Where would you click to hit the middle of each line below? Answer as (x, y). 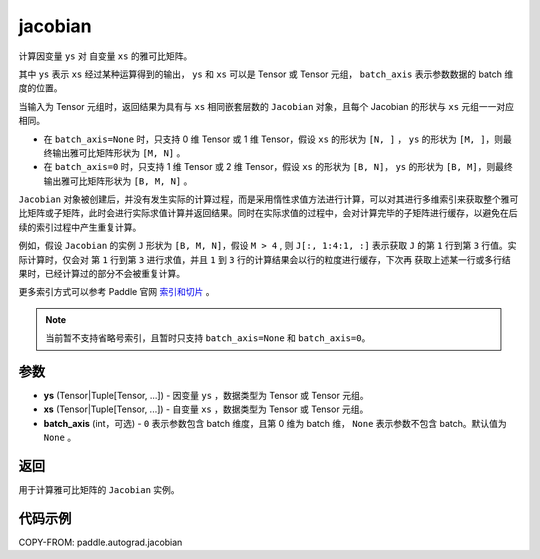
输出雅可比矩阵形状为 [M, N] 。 (118, 152)
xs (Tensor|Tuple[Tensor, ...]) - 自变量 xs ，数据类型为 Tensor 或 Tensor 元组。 (206, 409)
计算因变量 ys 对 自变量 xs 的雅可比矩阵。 (105, 56)
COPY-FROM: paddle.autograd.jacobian (100, 542)
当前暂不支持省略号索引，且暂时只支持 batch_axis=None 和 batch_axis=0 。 (208, 338)
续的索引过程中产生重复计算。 (80, 227)
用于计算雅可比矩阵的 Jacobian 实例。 (99, 490)
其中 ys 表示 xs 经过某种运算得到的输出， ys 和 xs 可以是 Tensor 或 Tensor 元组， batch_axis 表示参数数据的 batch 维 (266, 74)
